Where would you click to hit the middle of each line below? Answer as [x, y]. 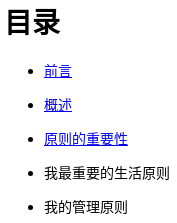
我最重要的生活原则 [107, 172]
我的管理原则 [86, 206]
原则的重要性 [86, 138]
